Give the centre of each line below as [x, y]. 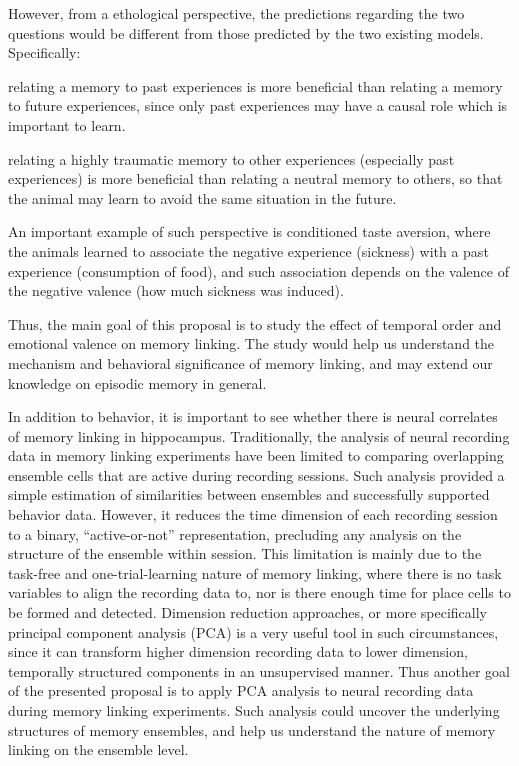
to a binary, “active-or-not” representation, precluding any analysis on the [235, 533]
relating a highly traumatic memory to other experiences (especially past [231, 158]
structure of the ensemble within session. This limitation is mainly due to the [245, 553]
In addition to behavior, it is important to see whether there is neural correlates [253, 416]
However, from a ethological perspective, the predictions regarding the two [236, 13]
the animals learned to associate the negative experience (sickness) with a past [248, 250]
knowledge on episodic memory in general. [137, 382]
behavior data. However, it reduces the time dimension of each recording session [253, 514]
